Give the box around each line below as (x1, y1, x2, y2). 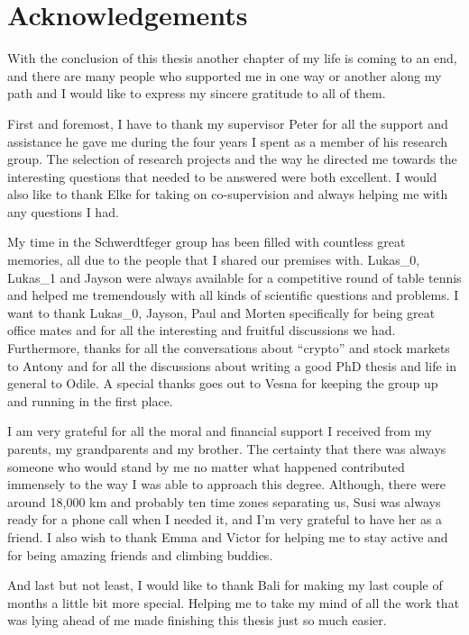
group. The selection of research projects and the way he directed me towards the (7, 150, 457, 168)
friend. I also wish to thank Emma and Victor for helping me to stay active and (7, 527, 448, 546)
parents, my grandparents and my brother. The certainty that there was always (7, 440, 446, 458)
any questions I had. (7, 202, 119, 221)
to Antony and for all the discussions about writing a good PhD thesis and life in (7, 356, 456, 375)
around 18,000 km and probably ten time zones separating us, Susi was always (7, 492, 441, 511)
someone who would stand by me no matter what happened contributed (7, 457, 405, 476)
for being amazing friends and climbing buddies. (7, 545, 273, 564)
